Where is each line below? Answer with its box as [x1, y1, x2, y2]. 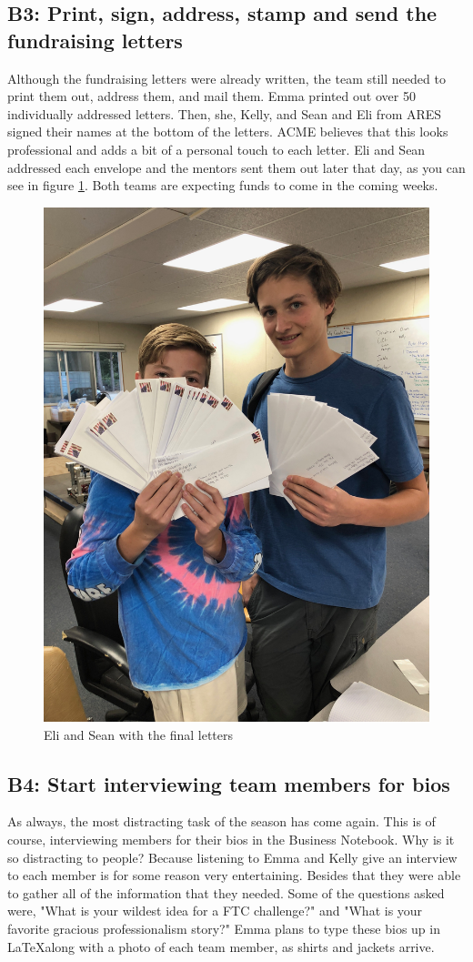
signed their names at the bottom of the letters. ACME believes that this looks [7, 122, 448, 141]
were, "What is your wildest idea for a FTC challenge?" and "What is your [7, 901, 423, 920]
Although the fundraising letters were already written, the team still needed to [7, 68, 446, 87]
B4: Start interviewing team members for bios [7, 769, 450, 797]
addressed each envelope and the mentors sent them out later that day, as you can [7, 157, 466, 177]
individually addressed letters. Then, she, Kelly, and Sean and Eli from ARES [7, 104, 442, 123]
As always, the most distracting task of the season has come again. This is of [7, 812, 436, 831]
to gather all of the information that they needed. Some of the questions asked [7, 883, 445, 902]
